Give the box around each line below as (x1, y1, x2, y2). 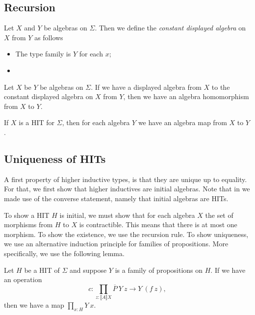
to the (211, 81, 230, 92)
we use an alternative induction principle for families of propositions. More (4, 238, 229, 249)
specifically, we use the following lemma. (4, 248, 125, 258)
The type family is (15, 49, 71, 59)
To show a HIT (4, 210, 50, 220)
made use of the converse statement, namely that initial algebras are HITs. (4, 193, 229, 203)
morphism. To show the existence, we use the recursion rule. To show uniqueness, (4, 229, 249, 239)
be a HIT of (24, 264, 60, 275)
